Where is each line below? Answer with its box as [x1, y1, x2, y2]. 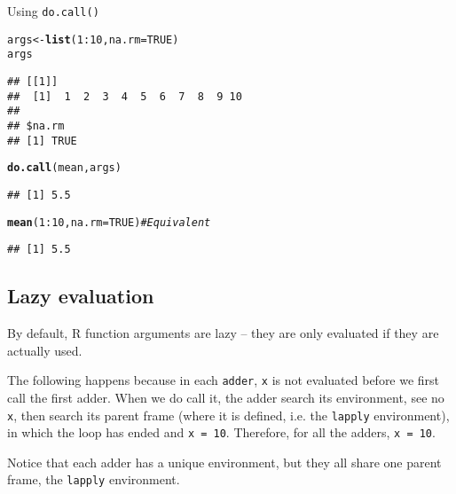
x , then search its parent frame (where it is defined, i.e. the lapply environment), [7, 405, 450, 424]
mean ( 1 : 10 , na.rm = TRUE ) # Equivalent [7, 216, 211, 229]
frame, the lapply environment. [7, 470, 180, 489]
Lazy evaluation [7, 282, 154, 310]
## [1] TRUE [7, 134, 77, 147]
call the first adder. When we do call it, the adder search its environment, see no [7, 388, 444, 406]
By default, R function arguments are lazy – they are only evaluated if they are [7, 324, 439, 342]
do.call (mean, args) [7, 161, 122, 175]
